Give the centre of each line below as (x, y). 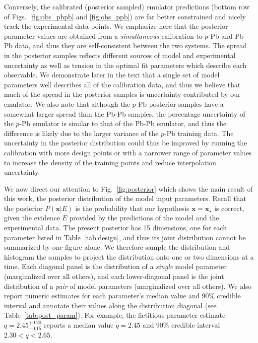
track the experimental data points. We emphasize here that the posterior (116, 26)
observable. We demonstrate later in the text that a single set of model (112, 75)
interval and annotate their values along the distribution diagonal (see (110, 305)
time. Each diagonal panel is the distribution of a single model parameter (116, 266)
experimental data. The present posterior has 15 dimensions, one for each (115, 228)
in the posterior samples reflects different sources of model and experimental (120, 55)
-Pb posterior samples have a (180, 103)
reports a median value (79, 325)
